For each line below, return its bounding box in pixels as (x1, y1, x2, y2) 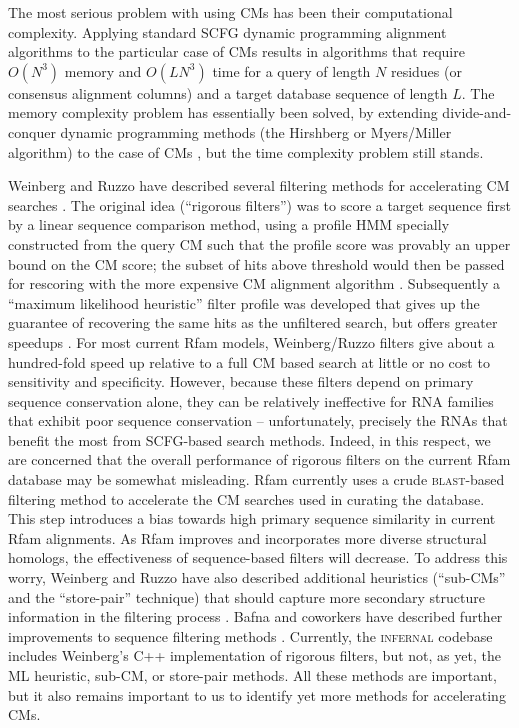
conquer (8, 121, 56, 142)
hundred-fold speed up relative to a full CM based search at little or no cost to (8, 351, 490, 372)
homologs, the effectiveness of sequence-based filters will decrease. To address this (8, 547, 508, 568)
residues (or (390, 60, 462, 81)
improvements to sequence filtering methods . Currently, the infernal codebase (8, 625, 493, 646)
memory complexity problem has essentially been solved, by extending (8, 102, 438, 123)
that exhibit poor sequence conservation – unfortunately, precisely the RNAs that (8, 410, 508, 431)
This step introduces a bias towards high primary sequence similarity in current (8, 508, 496, 529)
